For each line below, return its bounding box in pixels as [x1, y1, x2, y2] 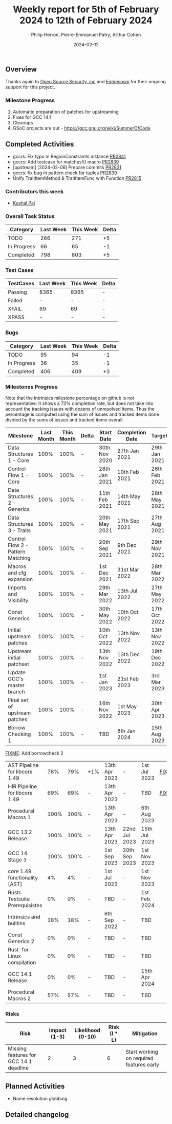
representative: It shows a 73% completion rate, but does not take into [5, 400, 154, 407]
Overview [5, 65, 37, 73]
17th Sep [117, 517, 140, 524]
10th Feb [117, 468, 139, 475]
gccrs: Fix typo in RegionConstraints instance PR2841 [12, 153, 126, 160]
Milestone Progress [5, 97, 55, 104]
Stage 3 [8, 856, 27, 863]
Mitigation [132, 1030, 158, 1037]
